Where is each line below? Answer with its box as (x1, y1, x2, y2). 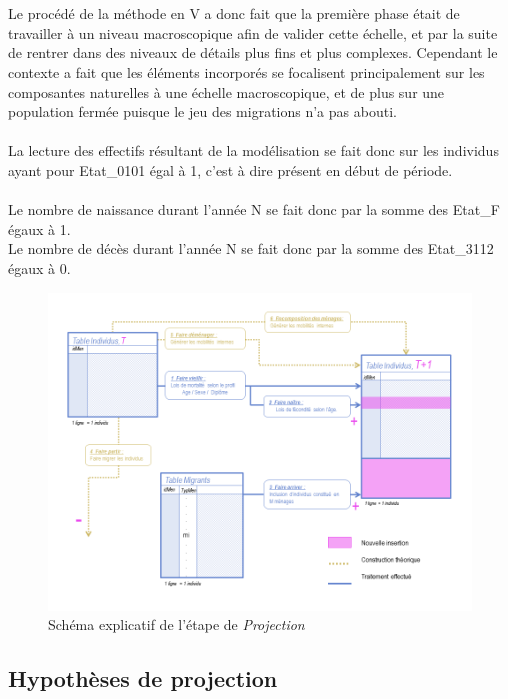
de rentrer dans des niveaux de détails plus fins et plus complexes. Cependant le (8, 42, 498, 63)
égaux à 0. (8, 257, 71, 278)
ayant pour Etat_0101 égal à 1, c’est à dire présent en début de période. (8, 159, 453, 180)
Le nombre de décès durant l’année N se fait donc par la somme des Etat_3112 (8, 238, 494, 259)
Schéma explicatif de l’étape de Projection (48, 614, 305, 635)
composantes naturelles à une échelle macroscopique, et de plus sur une (8, 81, 445, 102)
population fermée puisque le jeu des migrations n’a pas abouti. (8, 101, 397, 122)
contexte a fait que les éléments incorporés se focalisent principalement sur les (8, 61, 485, 82)
